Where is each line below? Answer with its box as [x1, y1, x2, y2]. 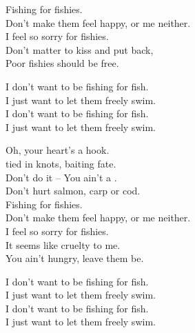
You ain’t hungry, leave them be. [6, 251, 144, 265]
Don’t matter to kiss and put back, [6, 42, 154, 57]
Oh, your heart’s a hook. [6, 143, 110, 157]
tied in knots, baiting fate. [6, 156, 116, 170]
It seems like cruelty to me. [6, 237, 121, 252]
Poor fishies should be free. [6, 56, 119, 70]
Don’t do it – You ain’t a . [6, 170, 117, 184]
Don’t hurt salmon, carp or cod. [6, 183, 141, 198]
